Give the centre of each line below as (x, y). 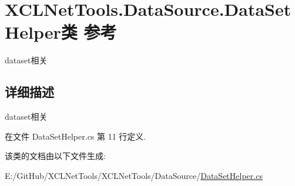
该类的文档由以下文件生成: (55, 156)
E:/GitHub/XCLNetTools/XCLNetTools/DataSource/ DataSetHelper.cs (134, 175)
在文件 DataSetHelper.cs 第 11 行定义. (76, 136)
